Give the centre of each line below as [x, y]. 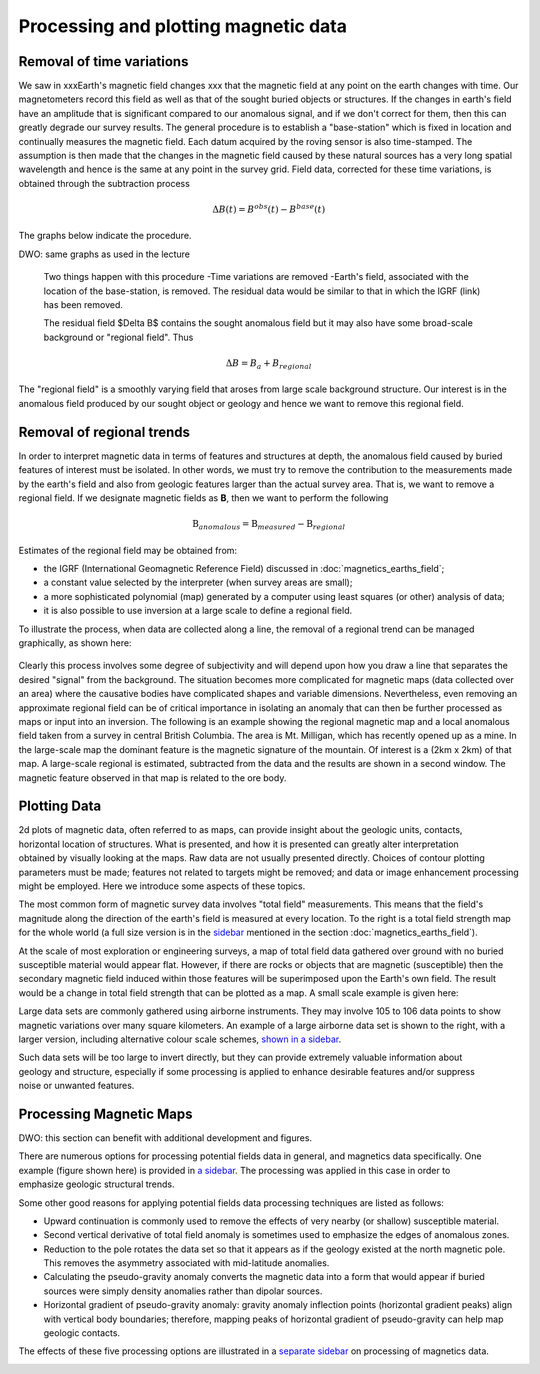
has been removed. [83, 304]
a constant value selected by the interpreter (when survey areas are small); [198, 582]
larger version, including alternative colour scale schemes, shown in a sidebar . [180, 1039]
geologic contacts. [81, 1333]
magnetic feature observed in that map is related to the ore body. [152, 777]
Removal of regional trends [104, 431]
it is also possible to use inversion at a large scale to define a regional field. [198, 611]
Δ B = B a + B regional [268, 364]
